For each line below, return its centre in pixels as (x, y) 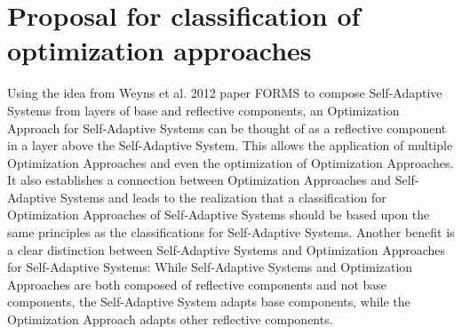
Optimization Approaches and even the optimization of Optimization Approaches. (231, 162)
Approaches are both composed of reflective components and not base (197, 284)
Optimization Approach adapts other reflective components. (170, 319)
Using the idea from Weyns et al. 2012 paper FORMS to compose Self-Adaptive (225, 93)
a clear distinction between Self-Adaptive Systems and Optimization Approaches (227, 249)
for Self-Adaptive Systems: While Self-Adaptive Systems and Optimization (210, 267)
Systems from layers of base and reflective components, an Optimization (203, 110)
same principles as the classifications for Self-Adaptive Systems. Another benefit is (231, 232)
